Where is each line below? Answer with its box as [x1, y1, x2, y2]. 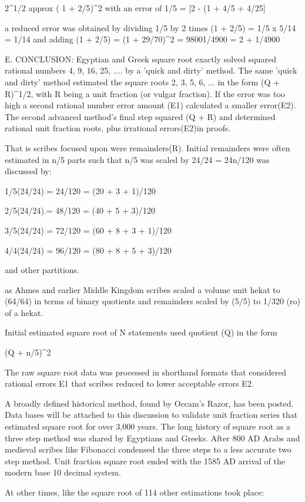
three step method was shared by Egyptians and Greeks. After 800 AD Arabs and [5, 431, 300, 444]
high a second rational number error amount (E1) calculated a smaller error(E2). [5, 99, 296, 111]
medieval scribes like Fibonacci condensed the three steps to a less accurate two [5, 443, 291, 456]
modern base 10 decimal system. [5, 466, 121, 478]
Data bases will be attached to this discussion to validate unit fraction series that [5, 408, 298, 421]
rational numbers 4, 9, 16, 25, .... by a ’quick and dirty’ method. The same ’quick [5, 64, 297, 77]
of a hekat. [5, 306, 43, 318]
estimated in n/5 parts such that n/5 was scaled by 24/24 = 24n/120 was [5, 153, 270, 165]
